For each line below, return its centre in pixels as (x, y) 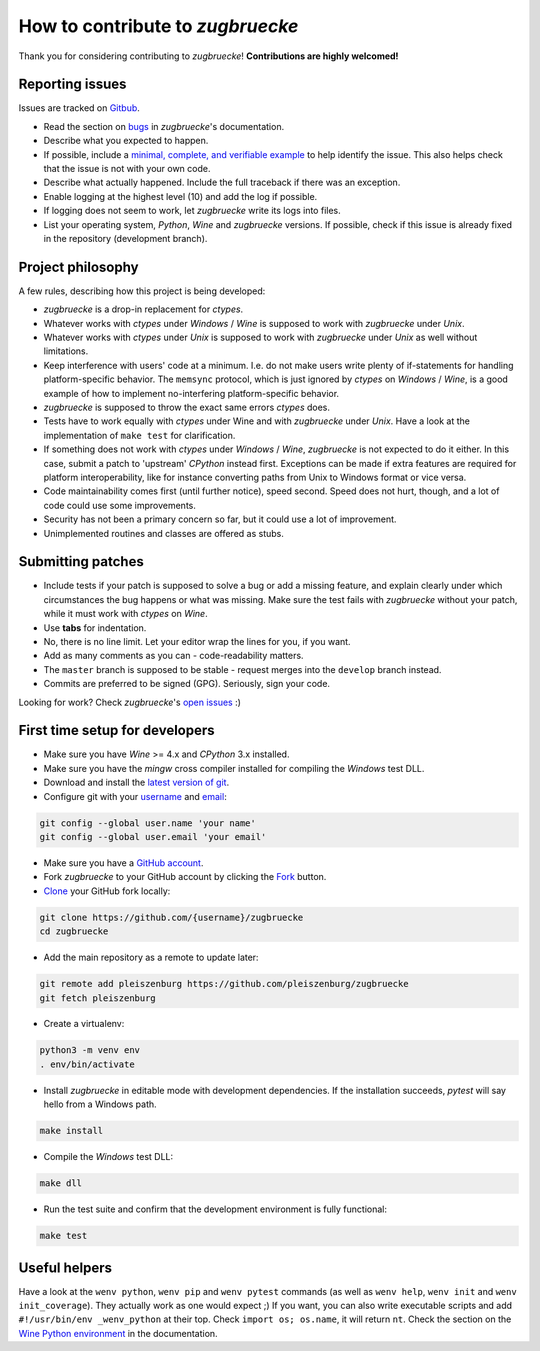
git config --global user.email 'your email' (153, 836)
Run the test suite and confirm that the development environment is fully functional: (215, 1209)
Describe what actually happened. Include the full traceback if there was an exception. (222, 182)
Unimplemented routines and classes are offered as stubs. (163, 533)
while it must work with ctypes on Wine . (126, 614)
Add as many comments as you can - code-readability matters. (173, 656)
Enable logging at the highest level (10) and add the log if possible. (180, 196)
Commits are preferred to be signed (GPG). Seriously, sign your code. (186, 684)
